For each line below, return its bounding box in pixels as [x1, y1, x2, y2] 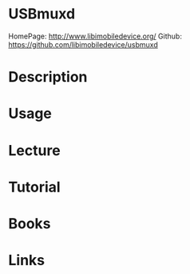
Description [8, 68, 88, 87]
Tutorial [8, 178, 61, 196]
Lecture [8, 141, 61, 159]
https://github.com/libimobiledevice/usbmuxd [8, 39, 158, 49]
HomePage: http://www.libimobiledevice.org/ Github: [8, 31, 182, 41]
